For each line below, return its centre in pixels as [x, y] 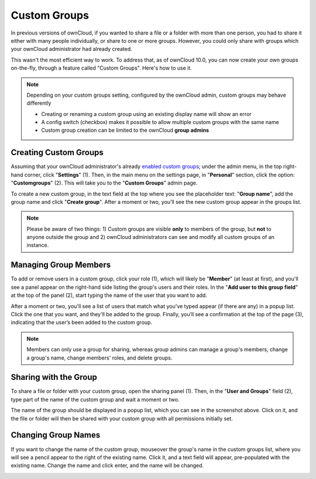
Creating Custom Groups [57, 153]
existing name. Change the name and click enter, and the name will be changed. [107, 466]
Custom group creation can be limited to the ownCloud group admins [125, 130]
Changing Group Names [56, 435]
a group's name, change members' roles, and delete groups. [99, 358]
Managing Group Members [61, 265]
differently [39, 103]
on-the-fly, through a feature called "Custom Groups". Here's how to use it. [102, 68]
